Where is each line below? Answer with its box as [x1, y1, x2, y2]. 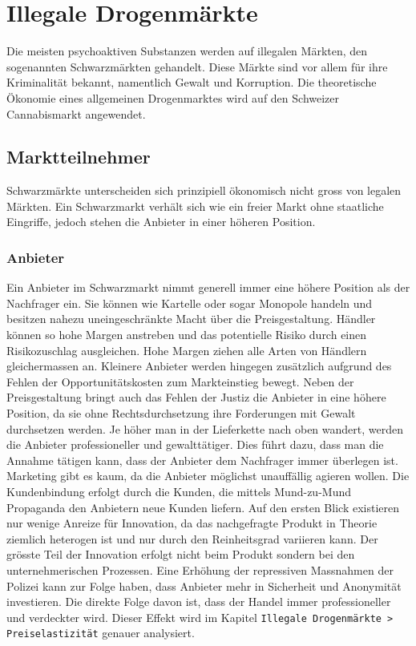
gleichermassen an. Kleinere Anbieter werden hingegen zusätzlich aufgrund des [6, 357, 392, 374]
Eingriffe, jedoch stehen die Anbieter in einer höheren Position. [6, 213, 316, 230]
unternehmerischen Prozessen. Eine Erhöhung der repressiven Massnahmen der [6, 561, 394, 578]
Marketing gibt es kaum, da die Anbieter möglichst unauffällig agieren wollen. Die [6, 467, 410, 484]
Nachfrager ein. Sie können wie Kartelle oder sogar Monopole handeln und [6, 294, 373, 311]
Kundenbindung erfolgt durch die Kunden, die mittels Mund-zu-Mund [6, 483, 351, 500]
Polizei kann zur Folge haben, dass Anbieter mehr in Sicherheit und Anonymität [6, 577, 402, 594]
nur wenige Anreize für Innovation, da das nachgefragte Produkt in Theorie [6, 515, 378, 531]
